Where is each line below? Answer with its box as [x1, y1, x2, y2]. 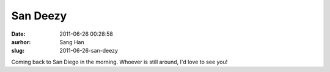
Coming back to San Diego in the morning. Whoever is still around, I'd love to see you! [11, 58, 228, 65]
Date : [11, 30, 26, 38]
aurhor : [11, 38, 31, 45]
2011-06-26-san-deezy [59, 47, 119, 54]
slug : [11, 47, 24, 54]
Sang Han [59, 38, 85, 45]
